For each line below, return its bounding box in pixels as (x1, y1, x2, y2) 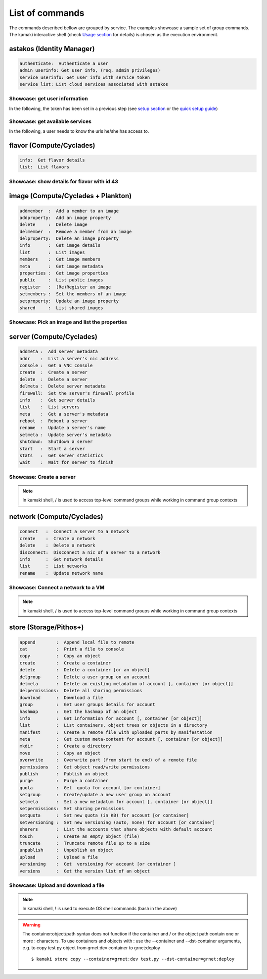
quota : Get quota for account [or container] (19, 785, 161, 790)
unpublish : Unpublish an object (19, 847, 114, 853)
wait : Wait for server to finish (19, 460, 114, 465)
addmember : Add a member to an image (19, 208, 119, 214)
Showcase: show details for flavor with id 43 (9, 178, 119, 185)
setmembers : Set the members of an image (19, 291, 127, 297)
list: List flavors (19, 164, 69, 170)
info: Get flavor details (19, 157, 85, 163)
